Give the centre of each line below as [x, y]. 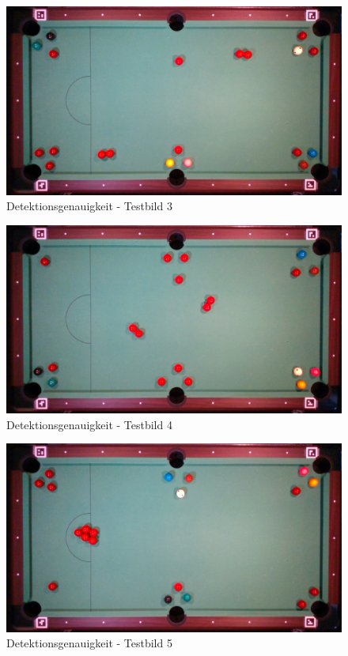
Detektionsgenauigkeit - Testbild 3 [89, 206]
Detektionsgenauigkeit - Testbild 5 [89, 643]
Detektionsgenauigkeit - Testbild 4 [89, 424]
